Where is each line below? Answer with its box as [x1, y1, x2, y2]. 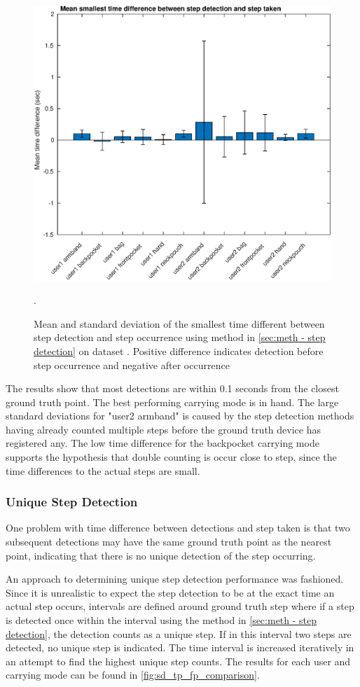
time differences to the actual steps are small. [6, 463, 200, 478]
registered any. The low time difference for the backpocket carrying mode [6, 436, 319, 450]
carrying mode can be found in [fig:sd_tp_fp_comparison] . [6, 667, 260, 682]
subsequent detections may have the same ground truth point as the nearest [6, 534, 332, 549]
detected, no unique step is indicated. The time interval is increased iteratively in [6, 640, 354, 655]
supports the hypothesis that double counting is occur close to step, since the [6, 450, 337, 464]
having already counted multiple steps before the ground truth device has [6, 422, 321, 436]
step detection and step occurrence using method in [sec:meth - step [34, 330, 326, 345]
